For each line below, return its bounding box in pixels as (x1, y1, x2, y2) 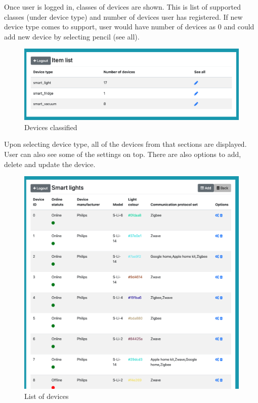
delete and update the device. (4, 158, 96, 169)
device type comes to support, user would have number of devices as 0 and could (4, 21, 254, 32)
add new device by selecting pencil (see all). (4, 31, 140, 42)
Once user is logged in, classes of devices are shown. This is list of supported (4, 2, 241, 12)
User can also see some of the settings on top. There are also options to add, (4, 148, 241, 159)
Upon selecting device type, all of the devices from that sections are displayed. (4, 139, 247, 149)
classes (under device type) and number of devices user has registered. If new (4, 11, 243, 22)
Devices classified (24, 122, 77, 132)
